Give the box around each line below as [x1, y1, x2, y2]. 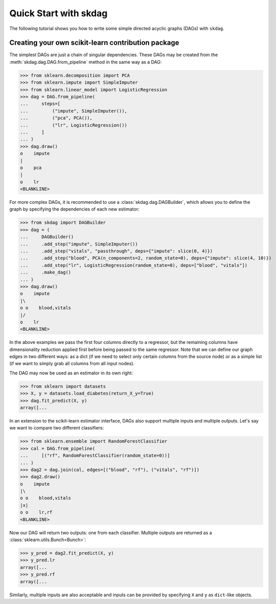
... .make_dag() [20, 269, 71, 275]
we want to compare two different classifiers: [9, 425, 104, 431]
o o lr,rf [20, 510, 53, 515]
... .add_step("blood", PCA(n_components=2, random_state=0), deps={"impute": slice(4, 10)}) [20, 255, 271, 261]
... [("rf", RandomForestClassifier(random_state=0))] [20, 453, 170, 458]
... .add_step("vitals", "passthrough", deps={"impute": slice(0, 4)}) [20, 248, 213, 254]
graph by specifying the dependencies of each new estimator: [9, 206, 140, 212]
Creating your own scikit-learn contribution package [9, 39, 180, 47]
